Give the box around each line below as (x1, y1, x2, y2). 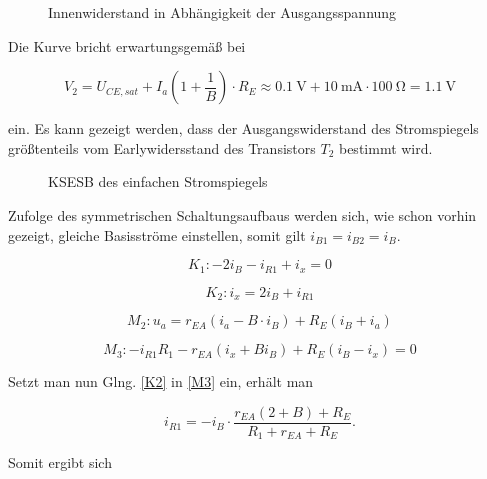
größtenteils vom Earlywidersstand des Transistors (8, 137, 316, 158)
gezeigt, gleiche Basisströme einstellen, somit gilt (8, 224, 306, 245)
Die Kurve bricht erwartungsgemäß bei (8, 35, 246, 56)
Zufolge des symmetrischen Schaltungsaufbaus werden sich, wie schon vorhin (8, 204, 477, 225)
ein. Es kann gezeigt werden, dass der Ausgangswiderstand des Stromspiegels (8, 118, 479, 139)
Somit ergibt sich (8, 452, 112, 473)
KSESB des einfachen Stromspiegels (48, 171, 268, 192)
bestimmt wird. (338, 137, 433, 158)
